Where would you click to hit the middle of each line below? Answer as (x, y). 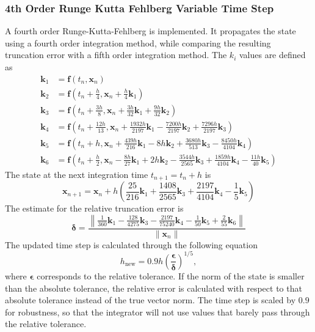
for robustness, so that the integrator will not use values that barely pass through (157, 312)
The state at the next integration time (77, 174)
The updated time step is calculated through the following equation (131, 244)
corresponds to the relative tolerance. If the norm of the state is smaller (171, 275)
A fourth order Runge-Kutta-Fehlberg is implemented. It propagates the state (150, 31)
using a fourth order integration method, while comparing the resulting (138, 42)
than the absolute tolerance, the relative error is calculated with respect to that (154, 288)
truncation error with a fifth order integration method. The (116, 55)
